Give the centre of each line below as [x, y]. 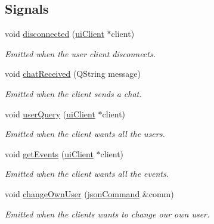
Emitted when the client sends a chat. [73, 93]
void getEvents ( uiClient [49, 153]
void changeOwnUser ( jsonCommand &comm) [89, 193]
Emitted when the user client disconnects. [80, 53]
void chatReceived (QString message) [73, 74]
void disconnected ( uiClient [55, 34]
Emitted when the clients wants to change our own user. [107, 214]
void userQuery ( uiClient [50, 113]
